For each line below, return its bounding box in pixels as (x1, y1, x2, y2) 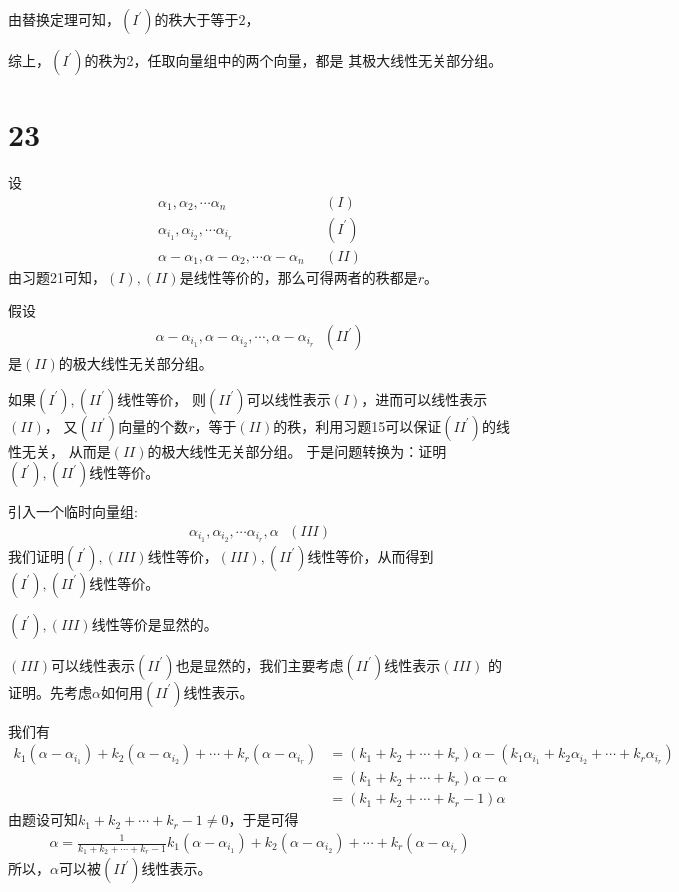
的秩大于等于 (154, 9, 239, 29)
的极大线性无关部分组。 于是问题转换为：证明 (147, 440, 447, 461)
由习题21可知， (8, 266, 106, 287)
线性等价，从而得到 (307, 545, 434, 566)
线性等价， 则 (117, 388, 207, 409)
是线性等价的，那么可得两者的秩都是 (179, 266, 418, 287)
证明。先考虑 (8, 681, 92, 702)
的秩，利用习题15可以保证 (273, 415, 442, 436)
